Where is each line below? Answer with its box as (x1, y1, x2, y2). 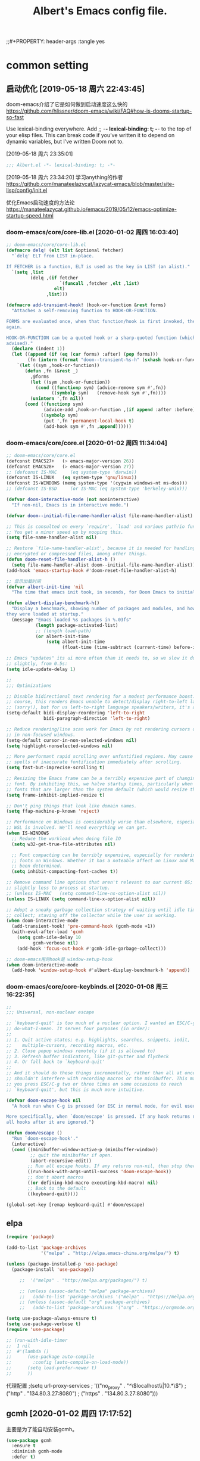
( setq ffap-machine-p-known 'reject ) (6, 809, 100, 815)
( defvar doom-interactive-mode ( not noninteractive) (6, 496, 140, 503)
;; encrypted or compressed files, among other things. (6, 551, 148, 557)
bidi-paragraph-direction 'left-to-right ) (43, 716, 151, 722)
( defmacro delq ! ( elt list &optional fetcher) (6, 247, 124, 254)
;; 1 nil (6, 1342, 31, 1349)
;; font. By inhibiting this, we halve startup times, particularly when (6, 781, 193, 787)
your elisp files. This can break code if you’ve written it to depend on (6, 132, 175, 139)
